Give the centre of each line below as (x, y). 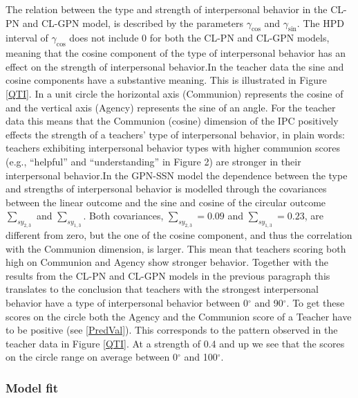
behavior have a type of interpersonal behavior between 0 (127, 303)
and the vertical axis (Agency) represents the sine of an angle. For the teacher (171, 107)
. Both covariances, (123, 216)
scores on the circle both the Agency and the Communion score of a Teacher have (179, 316)
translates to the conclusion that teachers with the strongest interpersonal (162, 289)
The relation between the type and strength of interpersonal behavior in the (167, 9)
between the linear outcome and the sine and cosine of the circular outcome (166, 202)
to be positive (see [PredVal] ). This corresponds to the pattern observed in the (172, 330)
